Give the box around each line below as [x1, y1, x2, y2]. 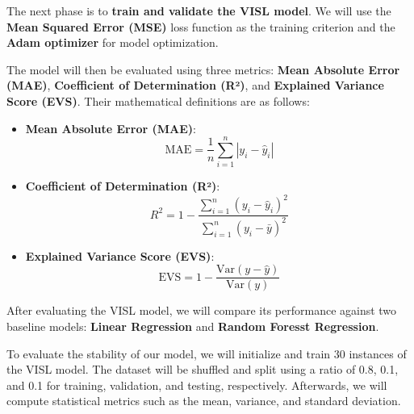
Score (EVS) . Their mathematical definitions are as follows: [6, 92, 310, 109]
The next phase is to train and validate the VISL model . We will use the [6, 2, 391, 19]
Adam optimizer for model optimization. [6, 34, 219, 51]
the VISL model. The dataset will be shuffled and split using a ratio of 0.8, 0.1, [6, 361, 399, 378]
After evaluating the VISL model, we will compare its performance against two [6, 302, 397, 319]
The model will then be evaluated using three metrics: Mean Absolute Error [6, 61, 400, 77]
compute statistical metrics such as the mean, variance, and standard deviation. [6, 392, 401, 409]
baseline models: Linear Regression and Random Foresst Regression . [6, 318, 379, 334]
